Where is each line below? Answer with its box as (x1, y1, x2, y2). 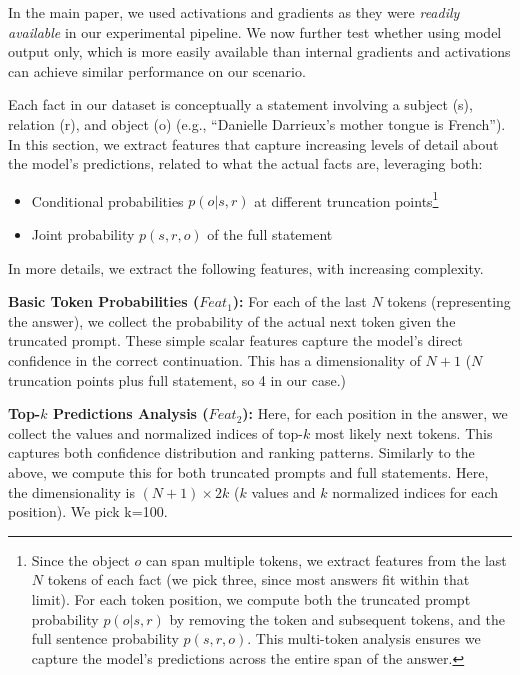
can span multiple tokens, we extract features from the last (145, 549, 507, 570)
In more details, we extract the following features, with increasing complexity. (8, 257, 484, 278)
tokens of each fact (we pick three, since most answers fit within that (47, 569, 470, 590)
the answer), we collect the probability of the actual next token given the (8, 310, 456, 331)
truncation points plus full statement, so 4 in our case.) (8, 369, 347, 390)
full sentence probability (31, 628, 179, 649)
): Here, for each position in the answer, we (242, 403, 508, 424)
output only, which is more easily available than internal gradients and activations (8, 41, 511, 62)
